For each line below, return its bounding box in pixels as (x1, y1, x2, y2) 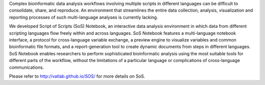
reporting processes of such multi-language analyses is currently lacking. (9, 14, 158, 20)
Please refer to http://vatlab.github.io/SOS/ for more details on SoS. (9, 73, 146, 79)
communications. (9, 64, 44, 70)
